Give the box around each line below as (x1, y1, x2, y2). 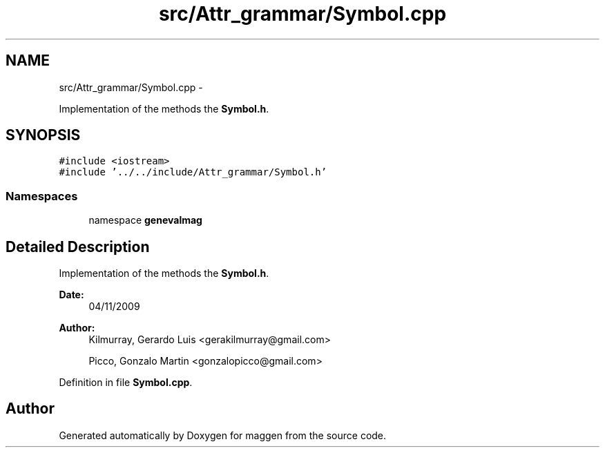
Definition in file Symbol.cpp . (59, 376, 193, 389)
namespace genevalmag (88, 214, 202, 226)
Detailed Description (6, 238, 150, 256)
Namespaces (6, 189, 78, 203)
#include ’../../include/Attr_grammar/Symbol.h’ (59, 166, 327, 178)
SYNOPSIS (6, 126, 81, 144)
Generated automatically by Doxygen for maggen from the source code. (59, 429, 387, 441)
